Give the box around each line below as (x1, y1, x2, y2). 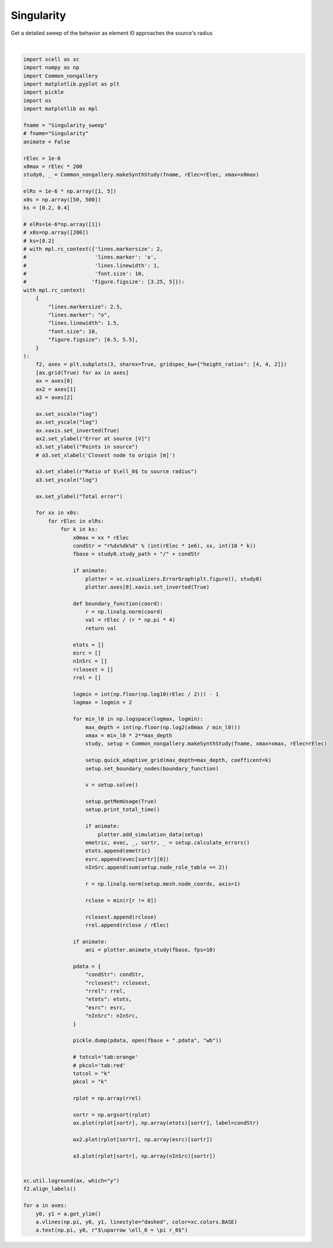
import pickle (23, 89, 64, 95)
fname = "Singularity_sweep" (23, 122, 108, 129)
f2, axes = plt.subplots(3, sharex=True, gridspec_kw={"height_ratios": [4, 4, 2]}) (35, 361, 288, 368)
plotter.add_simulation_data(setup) (97, 831, 204, 838)
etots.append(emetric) (85, 847, 151, 854)
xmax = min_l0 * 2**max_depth (85, 732, 173, 739)
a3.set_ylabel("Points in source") (35, 444, 138, 450)
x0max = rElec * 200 (23, 163, 82, 170)
